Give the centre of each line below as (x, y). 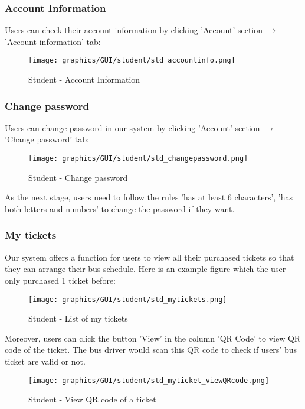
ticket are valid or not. (45, 361)
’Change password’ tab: (47, 139)
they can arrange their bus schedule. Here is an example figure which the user (145, 269)
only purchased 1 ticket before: (60, 280)
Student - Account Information (84, 79)
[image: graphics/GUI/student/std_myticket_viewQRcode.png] (149, 380)
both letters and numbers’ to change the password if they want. (120, 208)
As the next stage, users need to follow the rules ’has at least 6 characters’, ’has (149, 197)
